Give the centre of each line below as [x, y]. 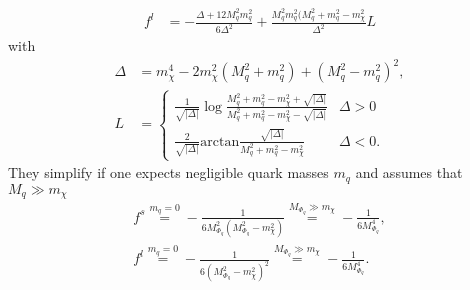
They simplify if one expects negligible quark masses [168, 172]
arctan [220, 141]
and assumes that [409, 172]
